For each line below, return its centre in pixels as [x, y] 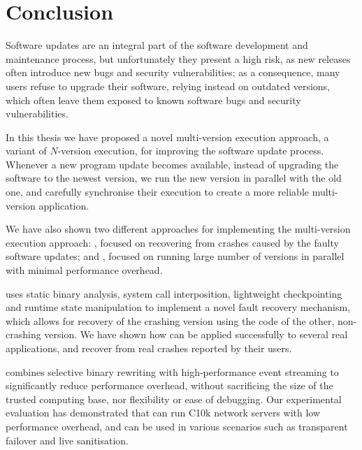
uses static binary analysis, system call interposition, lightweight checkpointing [174, 293]
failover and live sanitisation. [67, 440]
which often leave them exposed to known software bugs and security [153, 100]
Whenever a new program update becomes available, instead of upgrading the [172, 164]
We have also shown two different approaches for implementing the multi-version [178, 229]
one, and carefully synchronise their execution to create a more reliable [157, 192]
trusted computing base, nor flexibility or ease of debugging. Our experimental [174, 399]
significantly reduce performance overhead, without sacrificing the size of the [169, 385]
